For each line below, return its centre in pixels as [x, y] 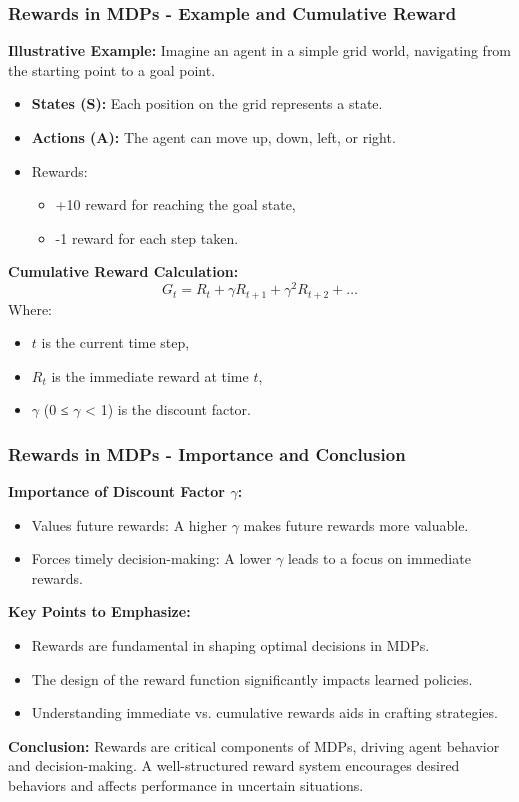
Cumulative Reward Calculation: [123, 271]
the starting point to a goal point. [112, 69]
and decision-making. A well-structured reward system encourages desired [234, 765]
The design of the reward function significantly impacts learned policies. [252, 678]
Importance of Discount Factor [116, 491]
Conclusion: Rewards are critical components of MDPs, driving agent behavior [254, 745]
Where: [30, 308]
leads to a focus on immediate [379, 558]
